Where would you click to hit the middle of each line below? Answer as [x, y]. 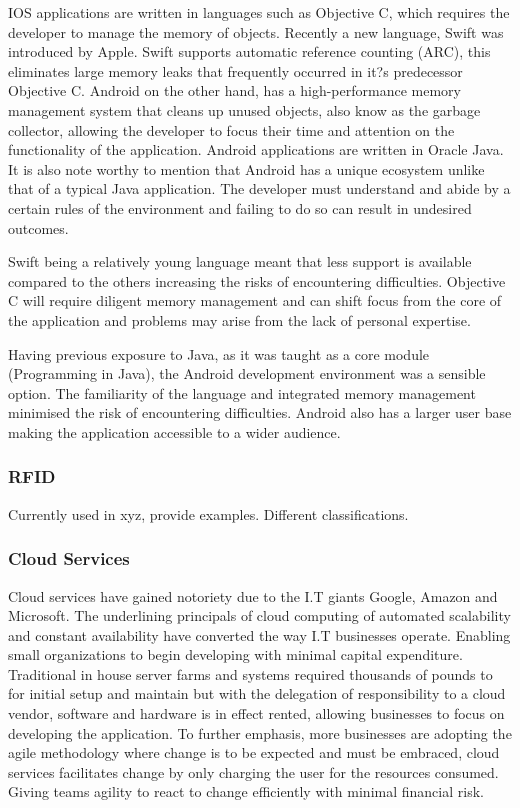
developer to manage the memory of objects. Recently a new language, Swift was [256, 31]
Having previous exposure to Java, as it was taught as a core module [219, 353]
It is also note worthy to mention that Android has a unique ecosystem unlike [246, 168]
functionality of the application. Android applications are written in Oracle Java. [256, 149]
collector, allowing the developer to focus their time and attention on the [231, 129]
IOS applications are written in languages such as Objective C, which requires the [259, 12]
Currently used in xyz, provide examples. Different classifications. [208, 513]
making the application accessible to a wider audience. [174, 431]
